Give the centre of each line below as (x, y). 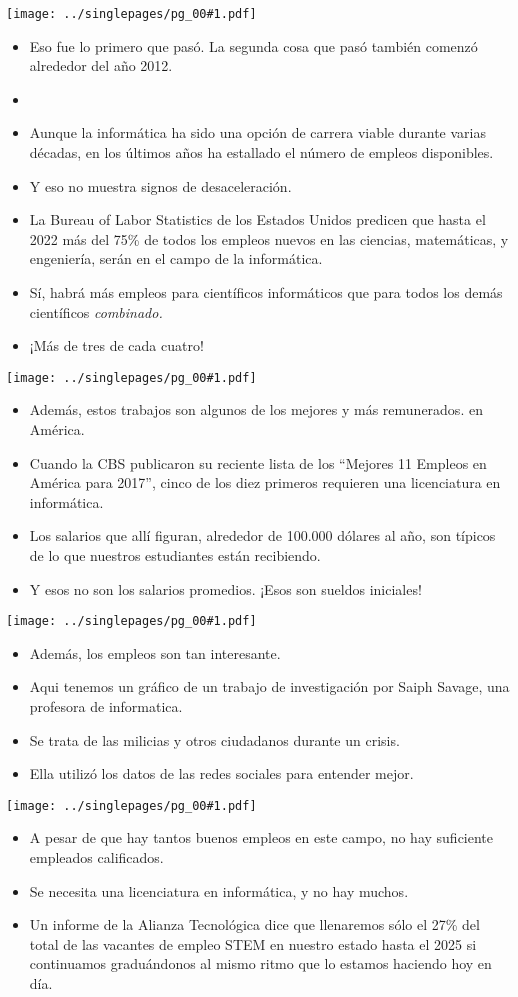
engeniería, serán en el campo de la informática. (176, 258)
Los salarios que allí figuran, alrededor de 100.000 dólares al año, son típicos (262, 535)
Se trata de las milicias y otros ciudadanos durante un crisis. (214, 739)
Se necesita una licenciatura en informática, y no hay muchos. (219, 890)
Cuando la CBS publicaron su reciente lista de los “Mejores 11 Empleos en (258, 462)
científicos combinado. (96, 311)
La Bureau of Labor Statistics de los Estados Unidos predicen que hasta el (257, 219)
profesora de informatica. (106, 706)
